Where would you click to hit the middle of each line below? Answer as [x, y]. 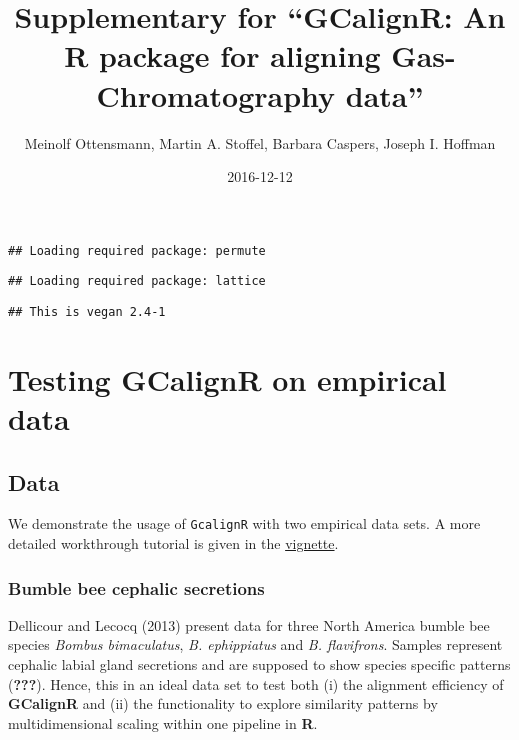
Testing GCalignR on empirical [227, 378]
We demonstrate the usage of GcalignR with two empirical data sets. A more [244, 523]
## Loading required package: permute [137, 250]
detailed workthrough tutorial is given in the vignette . [173, 543]
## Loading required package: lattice [137, 281]
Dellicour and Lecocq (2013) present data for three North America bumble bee [249, 624]
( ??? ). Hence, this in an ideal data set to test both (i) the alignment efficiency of [256, 683]
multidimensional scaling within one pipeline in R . [163, 722]
